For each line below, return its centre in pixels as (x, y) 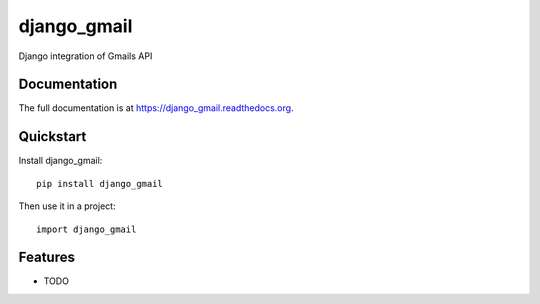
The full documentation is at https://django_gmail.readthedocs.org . (156, 108)
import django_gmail (86, 229)
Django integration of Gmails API (85, 56)
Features (46, 257)
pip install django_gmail (100, 183)
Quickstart (52, 136)
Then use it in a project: (67, 206)
